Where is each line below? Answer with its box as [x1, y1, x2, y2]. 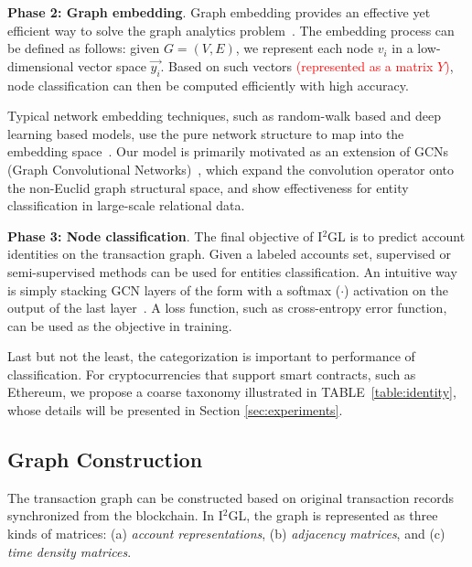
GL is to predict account [327, 226, 466, 245]
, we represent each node [235, 38, 373, 58]
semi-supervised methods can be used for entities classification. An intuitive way [7, 262, 457, 281]
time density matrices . [7, 541, 132, 561]
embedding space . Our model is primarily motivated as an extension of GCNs [7, 142, 449, 161]
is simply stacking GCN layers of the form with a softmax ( [7, 280, 341, 299]
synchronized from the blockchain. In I [7, 506, 223, 525]
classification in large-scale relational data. [7, 196, 245, 215]
